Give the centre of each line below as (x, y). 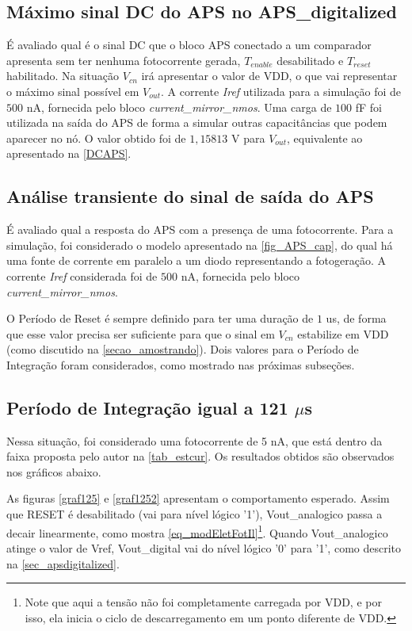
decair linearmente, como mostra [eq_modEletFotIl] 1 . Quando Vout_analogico (197, 531)
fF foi (368, 107)
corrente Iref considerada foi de (82, 275)
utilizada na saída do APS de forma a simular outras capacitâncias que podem (197, 122)
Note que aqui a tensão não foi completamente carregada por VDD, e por (203, 602)
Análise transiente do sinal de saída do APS (190, 196)
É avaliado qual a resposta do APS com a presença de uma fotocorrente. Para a (200, 229)
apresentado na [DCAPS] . (69, 153)
